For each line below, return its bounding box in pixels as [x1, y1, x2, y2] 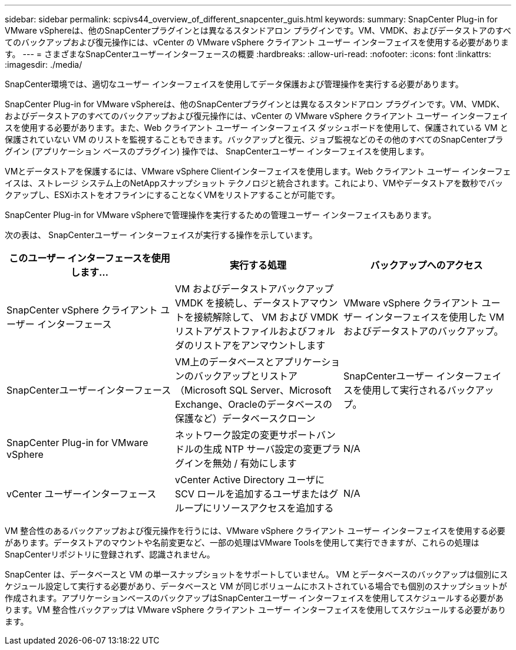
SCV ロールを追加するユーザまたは [174, 488, 329, 500]
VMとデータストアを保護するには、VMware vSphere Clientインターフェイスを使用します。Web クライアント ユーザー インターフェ [5, 166, 511, 176]
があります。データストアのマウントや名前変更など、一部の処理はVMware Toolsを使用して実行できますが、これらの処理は [5, 537, 479, 547]
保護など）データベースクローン [174, 413, 316, 424]
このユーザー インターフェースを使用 [9, 252, 170, 264]
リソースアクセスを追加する [212, 502, 334, 514]
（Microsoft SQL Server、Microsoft [174, 384, 332, 396]
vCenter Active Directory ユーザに [174, 474, 325, 486]
